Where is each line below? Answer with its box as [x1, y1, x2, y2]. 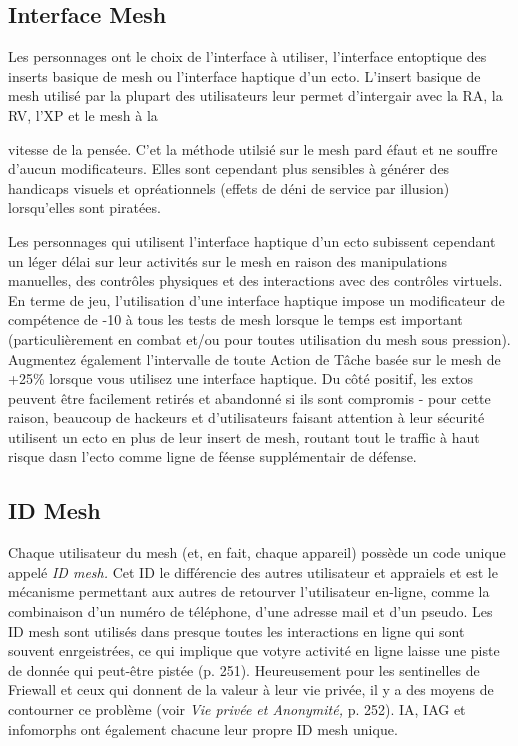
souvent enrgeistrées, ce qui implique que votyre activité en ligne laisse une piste [8, 640, 500, 661]
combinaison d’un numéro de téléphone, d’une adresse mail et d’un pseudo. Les [8, 601, 493, 622]
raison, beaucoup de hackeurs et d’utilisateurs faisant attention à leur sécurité [8, 407, 485, 428]
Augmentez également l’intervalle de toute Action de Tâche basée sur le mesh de [8, 348, 501, 369]
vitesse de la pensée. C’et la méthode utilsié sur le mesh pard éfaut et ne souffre [8, 138, 498, 159]
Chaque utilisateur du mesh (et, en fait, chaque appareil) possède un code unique [8, 542, 506, 563]
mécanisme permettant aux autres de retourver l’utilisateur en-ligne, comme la [8, 581, 490, 602]
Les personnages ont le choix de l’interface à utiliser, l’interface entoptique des [8, 46, 487, 67]
